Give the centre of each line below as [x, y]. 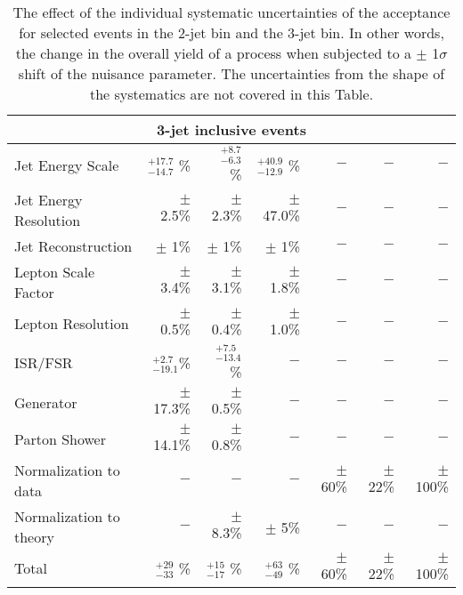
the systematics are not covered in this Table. [231, 94]
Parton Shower [60, 439]
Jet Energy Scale [67, 165]
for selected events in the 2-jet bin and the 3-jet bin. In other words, [231, 32]
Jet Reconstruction [73, 245]
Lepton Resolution [72, 323]
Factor [34, 292]
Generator [46, 403]
